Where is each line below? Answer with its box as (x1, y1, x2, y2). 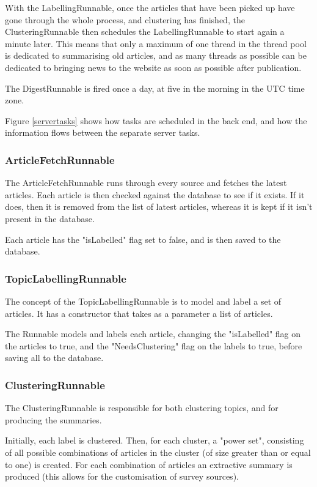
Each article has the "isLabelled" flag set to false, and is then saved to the (5, 232, 281, 245)
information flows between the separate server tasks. (5, 126, 200, 139)
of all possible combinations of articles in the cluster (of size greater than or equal (5, 445, 311, 458)
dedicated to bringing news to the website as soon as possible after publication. (5, 61, 302, 73)
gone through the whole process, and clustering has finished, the (5, 13, 245, 26)
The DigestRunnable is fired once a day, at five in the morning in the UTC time (5, 81, 305, 94)
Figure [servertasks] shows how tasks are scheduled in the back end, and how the (5, 114, 307, 127)
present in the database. (5, 212, 95, 225)
